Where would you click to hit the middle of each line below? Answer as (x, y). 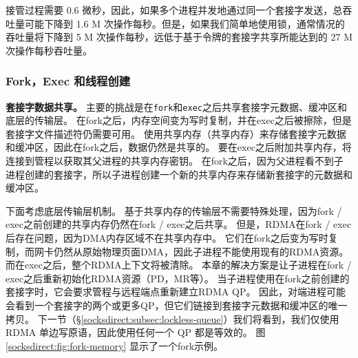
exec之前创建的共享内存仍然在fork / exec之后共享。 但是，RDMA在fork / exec (179, 224)
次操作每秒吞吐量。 (49, 50)
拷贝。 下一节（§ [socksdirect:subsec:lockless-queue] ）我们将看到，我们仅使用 (172, 318)
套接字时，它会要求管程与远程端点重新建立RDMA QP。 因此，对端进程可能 (176, 292)
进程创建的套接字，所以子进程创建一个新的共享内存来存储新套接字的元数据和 (179, 174)
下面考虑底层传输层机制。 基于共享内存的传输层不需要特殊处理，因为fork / (174, 210)
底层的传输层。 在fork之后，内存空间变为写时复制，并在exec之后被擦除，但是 (179, 120)
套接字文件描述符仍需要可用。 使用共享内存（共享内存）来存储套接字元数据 (176, 133)
